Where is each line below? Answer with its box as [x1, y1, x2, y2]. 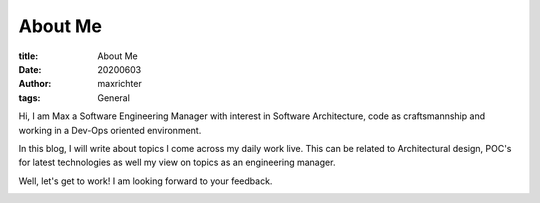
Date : [18, 63, 42, 75]
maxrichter [97, 78, 142, 90]
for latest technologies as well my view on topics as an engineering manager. [18, 156, 336, 169]
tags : [18, 91, 41, 104]
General [97, 91, 130, 104]
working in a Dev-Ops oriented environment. [18, 124, 202, 136]
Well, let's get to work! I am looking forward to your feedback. [18, 175, 273, 187]
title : [18, 50, 39, 62]
